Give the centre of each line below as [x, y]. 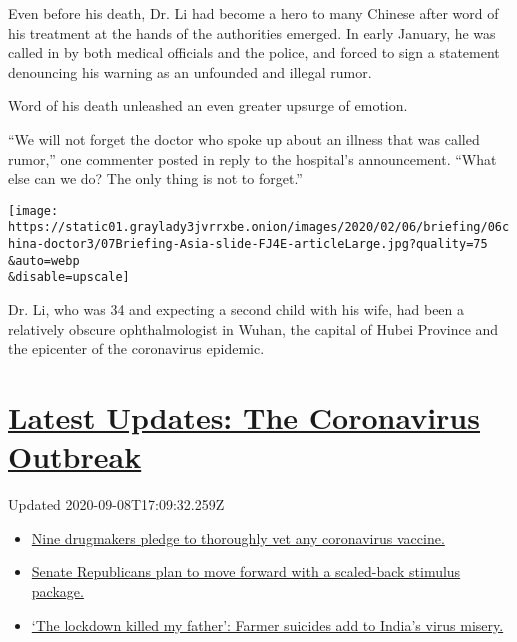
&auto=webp [44, 260]
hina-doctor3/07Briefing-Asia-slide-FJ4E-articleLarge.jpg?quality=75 [248, 244]
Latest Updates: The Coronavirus [244, 417]
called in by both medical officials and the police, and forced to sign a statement [254, 52]
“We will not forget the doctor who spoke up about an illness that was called [244, 138]
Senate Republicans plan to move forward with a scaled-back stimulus [246, 571]
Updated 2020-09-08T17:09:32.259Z [116, 504]
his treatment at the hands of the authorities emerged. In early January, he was [252, 32]
